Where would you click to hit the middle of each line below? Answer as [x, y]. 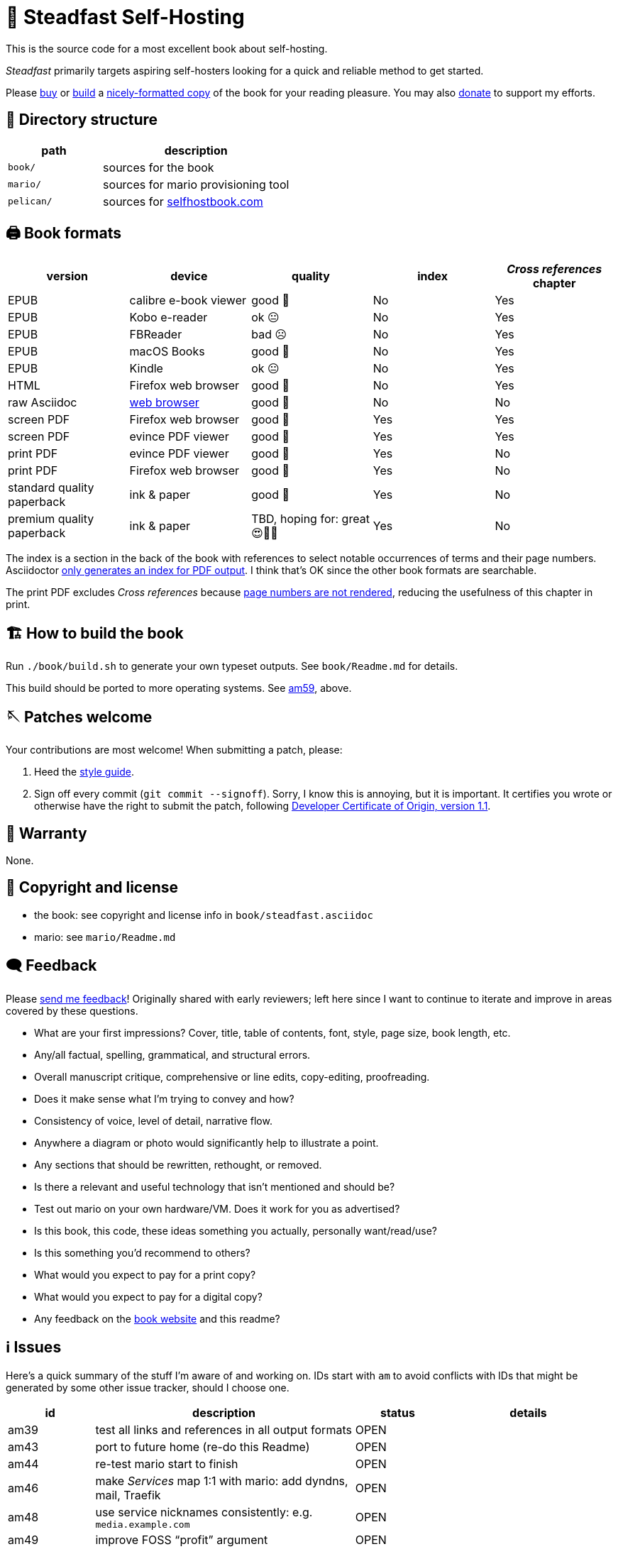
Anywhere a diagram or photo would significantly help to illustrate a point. [206, 1142]
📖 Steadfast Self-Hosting [125, 17]
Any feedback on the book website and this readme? [157, 1318]
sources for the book [159, 167]
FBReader [156, 335]
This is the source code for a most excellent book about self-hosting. [167, 48]
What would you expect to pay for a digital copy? [148, 1296]
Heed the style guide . [84, 772]
